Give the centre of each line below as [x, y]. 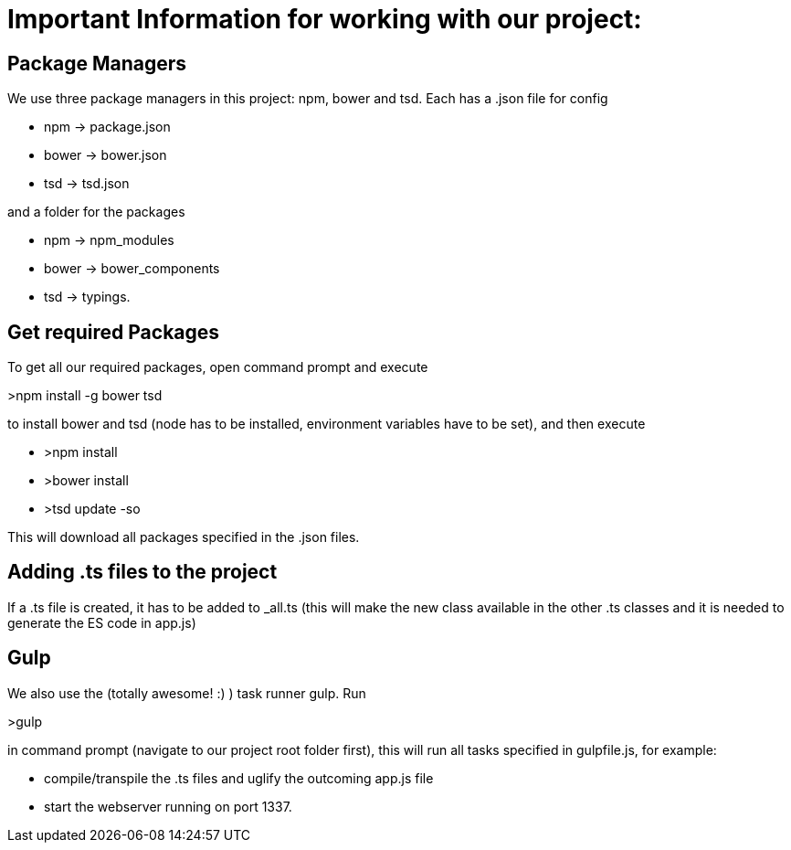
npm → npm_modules [109, 240]
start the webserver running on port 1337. [168, 806]
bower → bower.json [105, 155]
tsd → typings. [87, 297]
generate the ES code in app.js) [102, 622]
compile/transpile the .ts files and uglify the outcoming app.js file [239, 778]
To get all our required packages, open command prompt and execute [218, 367]
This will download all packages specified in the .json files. [184, 537]
